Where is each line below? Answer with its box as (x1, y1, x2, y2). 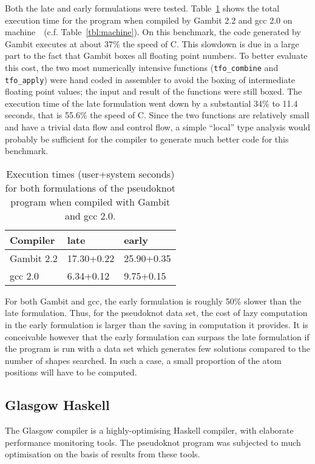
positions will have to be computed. (5, 366, 137, 378)
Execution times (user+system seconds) (6, 166, 175, 181)
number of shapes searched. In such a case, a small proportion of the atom (5, 354, 282, 366)
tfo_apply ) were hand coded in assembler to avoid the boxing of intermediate (5, 73, 296, 86)
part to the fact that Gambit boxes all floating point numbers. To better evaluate (5, 49, 308, 62)
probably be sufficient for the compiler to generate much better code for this (5, 132, 289, 145)
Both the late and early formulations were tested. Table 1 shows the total (5, 2, 280, 14)
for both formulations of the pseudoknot (5, 180, 175, 195)
